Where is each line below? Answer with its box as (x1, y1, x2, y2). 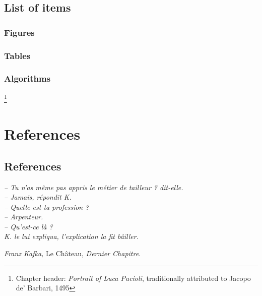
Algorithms (4, 72, 51, 85)
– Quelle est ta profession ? (4, 201, 89, 212)
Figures (4, 26, 35, 38)
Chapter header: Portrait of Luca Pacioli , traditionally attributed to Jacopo (16, 272, 251, 283)
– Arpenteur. (4, 211, 43, 222)
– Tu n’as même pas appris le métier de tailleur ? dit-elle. (4, 182, 183, 192)
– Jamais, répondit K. (4, 192, 72, 202)
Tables (4, 49, 31, 62)
